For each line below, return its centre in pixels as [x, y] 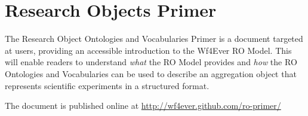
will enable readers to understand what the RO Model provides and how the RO [151, 62]
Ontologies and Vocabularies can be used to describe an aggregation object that [151, 73]
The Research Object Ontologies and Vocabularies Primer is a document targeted [154, 39]
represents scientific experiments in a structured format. [107, 85]
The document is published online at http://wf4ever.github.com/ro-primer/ [143, 106]
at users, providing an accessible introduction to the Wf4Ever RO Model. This [148, 50]
